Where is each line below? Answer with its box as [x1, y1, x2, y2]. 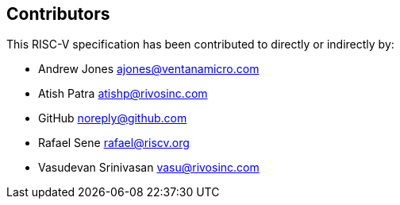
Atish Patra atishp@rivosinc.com [38, 87, 208, 101]
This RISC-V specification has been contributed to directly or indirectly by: [6, 37, 394, 52]
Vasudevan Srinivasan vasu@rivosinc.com [38, 161, 260, 175]
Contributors [6, 4, 110, 24]
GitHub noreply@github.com [38, 111, 187, 126]
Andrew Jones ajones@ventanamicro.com [38, 62, 260, 76]
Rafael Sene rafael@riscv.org [38, 136, 190, 150]
